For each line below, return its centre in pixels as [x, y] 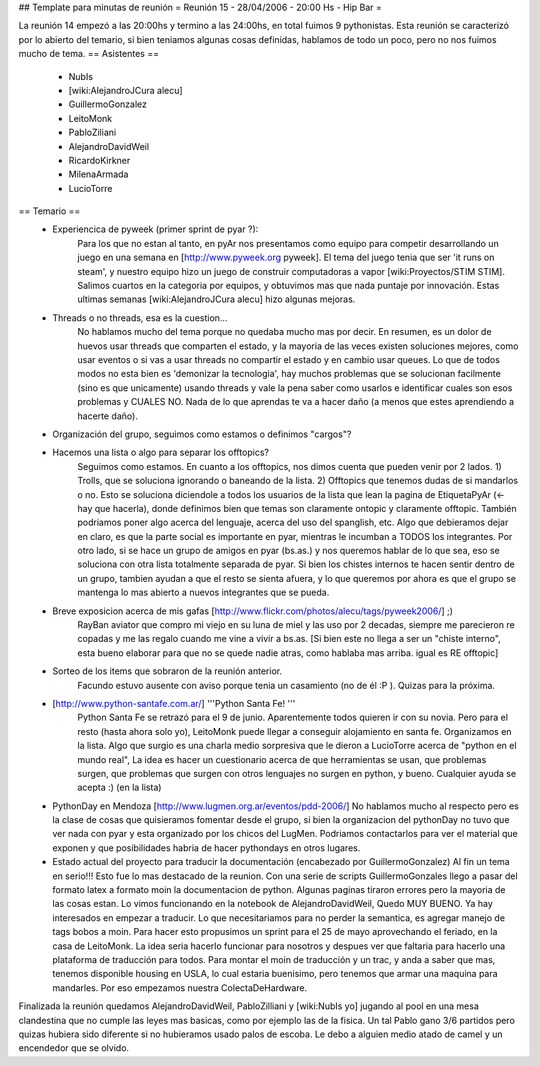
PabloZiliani [92, 132]
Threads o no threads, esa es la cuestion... [140, 317]
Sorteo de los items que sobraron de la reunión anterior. [167, 671]
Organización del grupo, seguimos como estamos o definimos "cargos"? [202, 434]
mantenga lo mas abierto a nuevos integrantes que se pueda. [203, 592]
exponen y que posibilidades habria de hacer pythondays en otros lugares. [206, 847]
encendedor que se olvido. [74, 1048]
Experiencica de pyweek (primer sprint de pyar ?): [155, 229]
